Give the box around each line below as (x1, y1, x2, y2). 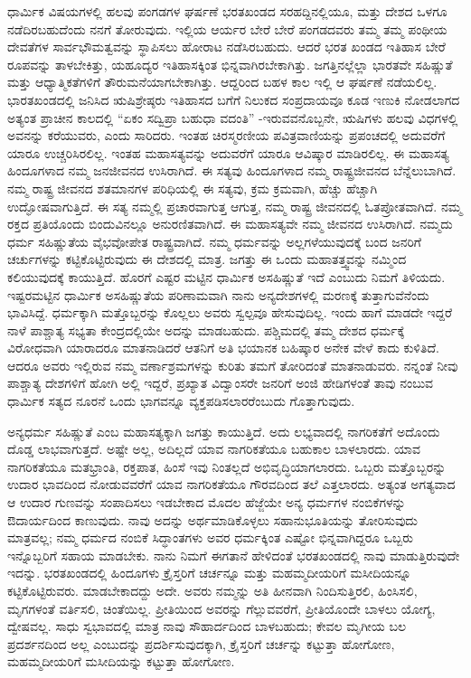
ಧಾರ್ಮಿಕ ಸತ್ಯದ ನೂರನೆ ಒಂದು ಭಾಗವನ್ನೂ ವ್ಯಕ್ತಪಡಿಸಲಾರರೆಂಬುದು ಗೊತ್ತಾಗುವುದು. (7, 391, 355, 410)
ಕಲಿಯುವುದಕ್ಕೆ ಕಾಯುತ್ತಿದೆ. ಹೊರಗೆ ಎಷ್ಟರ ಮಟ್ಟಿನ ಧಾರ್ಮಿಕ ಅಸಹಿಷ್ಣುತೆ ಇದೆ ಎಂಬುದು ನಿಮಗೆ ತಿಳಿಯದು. (7, 267, 446, 286)
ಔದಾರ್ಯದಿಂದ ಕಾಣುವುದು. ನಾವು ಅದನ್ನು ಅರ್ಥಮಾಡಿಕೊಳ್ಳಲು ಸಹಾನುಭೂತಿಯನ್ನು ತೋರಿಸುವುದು (7, 510, 418, 529)
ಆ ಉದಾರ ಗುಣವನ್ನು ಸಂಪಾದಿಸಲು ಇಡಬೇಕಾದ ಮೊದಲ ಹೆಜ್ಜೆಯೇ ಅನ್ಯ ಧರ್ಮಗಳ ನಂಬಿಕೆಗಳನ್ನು (7, 493, 406, 512)
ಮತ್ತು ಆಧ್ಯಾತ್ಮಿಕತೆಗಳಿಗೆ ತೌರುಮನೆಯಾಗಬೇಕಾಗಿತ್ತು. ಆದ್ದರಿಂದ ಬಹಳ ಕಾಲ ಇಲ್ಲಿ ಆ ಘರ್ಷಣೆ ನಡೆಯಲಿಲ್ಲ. (7, 72, 438, 91)
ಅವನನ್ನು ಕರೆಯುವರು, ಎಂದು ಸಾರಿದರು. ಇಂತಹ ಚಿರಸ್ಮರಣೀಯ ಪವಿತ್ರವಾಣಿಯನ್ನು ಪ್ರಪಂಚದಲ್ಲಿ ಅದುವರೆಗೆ (7, 126, 446, 145)
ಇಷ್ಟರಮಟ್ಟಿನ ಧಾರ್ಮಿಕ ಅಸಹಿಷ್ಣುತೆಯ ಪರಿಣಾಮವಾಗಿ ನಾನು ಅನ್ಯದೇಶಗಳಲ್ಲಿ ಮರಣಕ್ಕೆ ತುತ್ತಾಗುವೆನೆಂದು (7, 285, 429, 304)
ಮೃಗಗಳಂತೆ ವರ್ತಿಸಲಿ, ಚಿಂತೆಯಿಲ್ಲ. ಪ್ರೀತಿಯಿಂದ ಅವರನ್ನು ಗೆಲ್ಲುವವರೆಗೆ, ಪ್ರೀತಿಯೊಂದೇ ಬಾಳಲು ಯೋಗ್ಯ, (7, 598, 436, 617)
